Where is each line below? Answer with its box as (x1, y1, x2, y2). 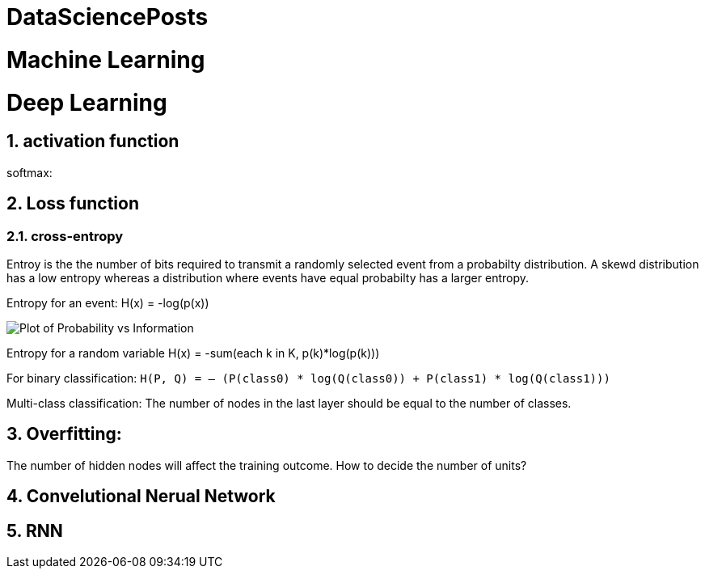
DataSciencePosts (6, 3, 209, 31)
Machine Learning (6, 45, 205, 74)
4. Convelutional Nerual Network (6, 486, 276, 507)
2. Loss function (6, 193, 140, 214)
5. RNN (6, 520, 63, 541)
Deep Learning (6, 88, 167, 116)
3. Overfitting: (6, 424, 122, 445)
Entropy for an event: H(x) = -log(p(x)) (6, 295, 209, 310)
